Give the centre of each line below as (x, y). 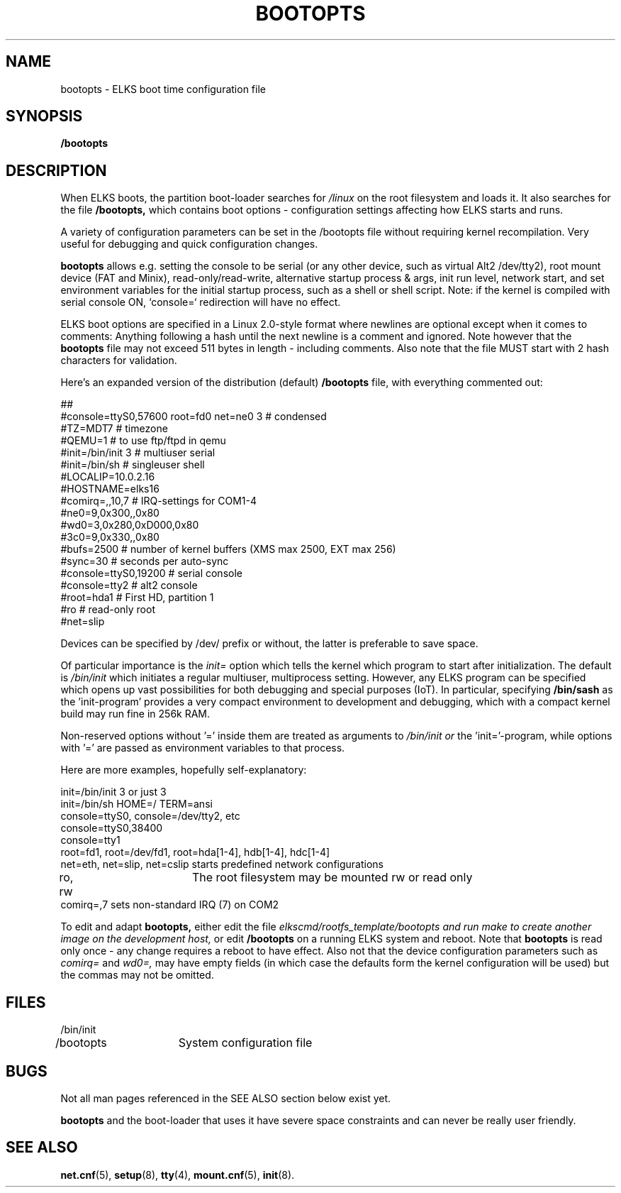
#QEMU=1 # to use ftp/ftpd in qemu (143, 441)
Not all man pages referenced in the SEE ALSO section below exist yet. (226, 1098)
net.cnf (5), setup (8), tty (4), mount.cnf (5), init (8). (178, 1175)
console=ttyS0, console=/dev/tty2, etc (150, 816)
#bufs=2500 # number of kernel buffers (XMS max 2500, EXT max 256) (228, 549)
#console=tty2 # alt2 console (129, 585)
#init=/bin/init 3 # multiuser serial (138, 453)
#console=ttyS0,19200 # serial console (151, 573)
